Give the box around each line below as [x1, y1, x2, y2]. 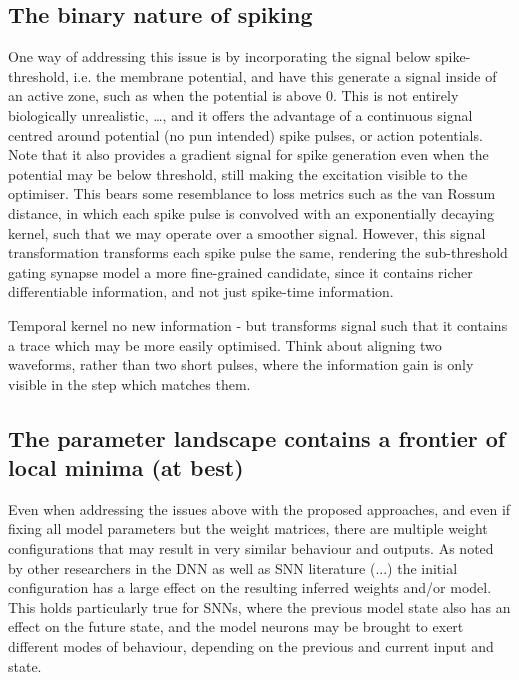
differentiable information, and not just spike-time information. [8, 281, 394, 302]
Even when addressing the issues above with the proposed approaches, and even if [8, 498, 511, 519]
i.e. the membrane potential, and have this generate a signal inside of [73, 65, 497, 86]
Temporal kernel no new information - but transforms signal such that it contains [8, 314, 508, 335]
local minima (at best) [8, 452, 244, 483]
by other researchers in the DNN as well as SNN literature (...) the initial [8, 557, 458, 578]
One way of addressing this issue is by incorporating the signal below [8, 46, 431, 67]
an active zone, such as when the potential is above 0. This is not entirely [8, 85, 459, 106]
